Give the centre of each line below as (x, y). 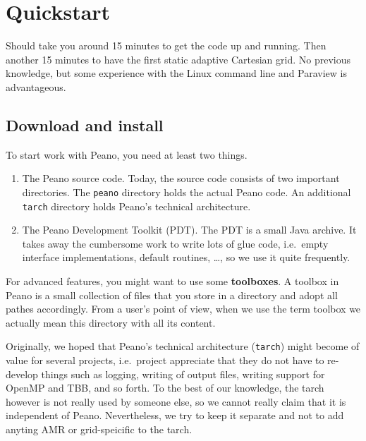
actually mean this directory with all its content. (111, 322)
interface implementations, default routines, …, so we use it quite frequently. (186, 257)
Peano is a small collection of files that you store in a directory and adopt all (172, 295)
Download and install (85, 125)
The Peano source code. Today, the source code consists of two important (181, 178)
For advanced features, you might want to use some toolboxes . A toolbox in (172, 280)
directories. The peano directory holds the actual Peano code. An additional (187, 192)
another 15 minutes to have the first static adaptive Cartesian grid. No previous (178, 59)
